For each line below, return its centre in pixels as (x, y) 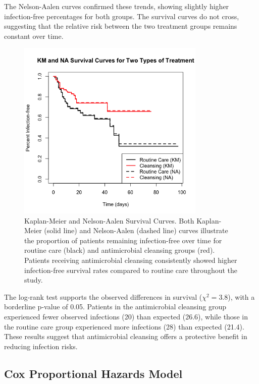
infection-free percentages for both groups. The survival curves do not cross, (122, 16)
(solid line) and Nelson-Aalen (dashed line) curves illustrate (136, 230)
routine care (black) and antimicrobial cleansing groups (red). (120, 250)
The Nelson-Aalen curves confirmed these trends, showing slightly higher (117, 6)
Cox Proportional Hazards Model (93, 373)
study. (34, 280)
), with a (241, 296)
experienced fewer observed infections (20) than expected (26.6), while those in (126, 316)
